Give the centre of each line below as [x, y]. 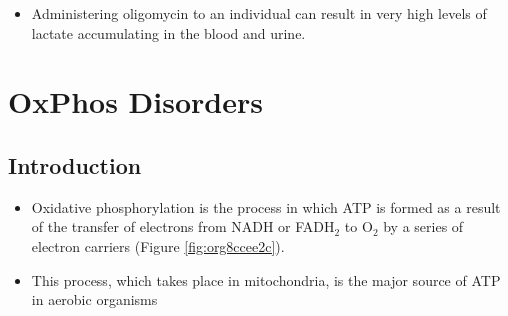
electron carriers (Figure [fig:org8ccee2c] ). [158, 245]
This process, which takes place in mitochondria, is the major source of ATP [266, 279]
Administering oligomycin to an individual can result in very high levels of [259, 13]
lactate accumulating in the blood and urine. [168, 32]
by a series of [423, 226]
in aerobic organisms [94, 299]
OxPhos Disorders [135, 101]
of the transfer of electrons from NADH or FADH [183, 226]
